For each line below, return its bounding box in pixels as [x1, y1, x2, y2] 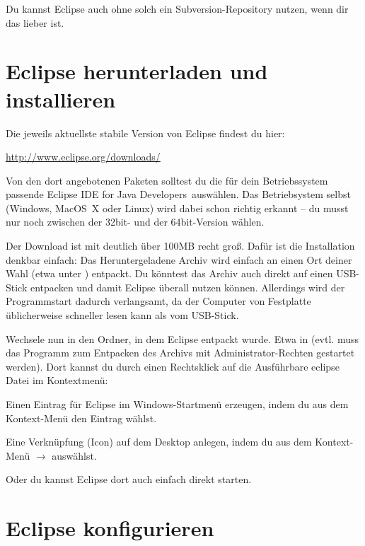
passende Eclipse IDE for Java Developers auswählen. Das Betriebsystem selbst [6, 187, 351, 202]
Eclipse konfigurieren [6, 513, 214, 542]
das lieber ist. [6, 15, 64, 30]
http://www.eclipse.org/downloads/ [6, 149, 161, 164]
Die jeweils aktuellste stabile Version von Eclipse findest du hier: [6, 125, 285, 140]
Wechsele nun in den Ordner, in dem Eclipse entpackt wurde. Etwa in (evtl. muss [6, 331, 359, 346]
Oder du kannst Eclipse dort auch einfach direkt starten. [6, 472, 252, 487]
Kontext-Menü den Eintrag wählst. [6, 410, 157, 425]
